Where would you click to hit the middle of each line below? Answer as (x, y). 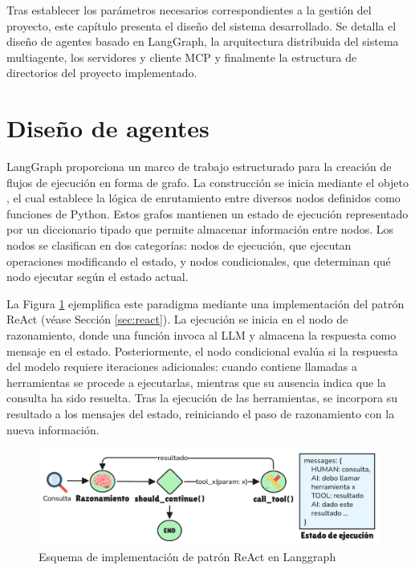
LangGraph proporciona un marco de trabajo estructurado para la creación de (199, 167)
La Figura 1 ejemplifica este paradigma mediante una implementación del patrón (205, 303)
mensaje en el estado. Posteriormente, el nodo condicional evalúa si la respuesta (202, 350)
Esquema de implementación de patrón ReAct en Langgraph (187, 556)
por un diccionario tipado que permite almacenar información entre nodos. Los (200, 229)
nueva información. (53, 429)
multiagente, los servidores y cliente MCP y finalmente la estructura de (182, 57)
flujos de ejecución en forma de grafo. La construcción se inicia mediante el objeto (208, 182)
